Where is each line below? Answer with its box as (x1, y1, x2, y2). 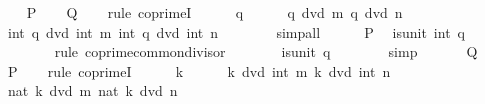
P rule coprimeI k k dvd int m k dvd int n (7, 60, 391, 81)
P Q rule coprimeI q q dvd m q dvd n (26, 2, 403, 22)
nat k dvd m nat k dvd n (7, 80, 178, 101)
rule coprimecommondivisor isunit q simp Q (54, 41, 478, 62)
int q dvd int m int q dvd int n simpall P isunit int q (7, 21, 465, 42)
